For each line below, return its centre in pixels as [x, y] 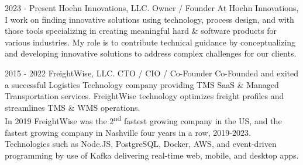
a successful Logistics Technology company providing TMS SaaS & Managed [142, 84]
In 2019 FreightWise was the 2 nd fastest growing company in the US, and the [143, 120]
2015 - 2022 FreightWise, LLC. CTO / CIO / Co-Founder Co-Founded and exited [152, 73]
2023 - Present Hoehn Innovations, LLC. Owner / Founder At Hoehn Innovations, [152, 8]
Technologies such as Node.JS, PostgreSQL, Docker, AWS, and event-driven [141, 144]
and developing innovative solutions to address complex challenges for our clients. [151, 53]
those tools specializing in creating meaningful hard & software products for [141, 31]
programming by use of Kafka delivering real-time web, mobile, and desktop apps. [152, 155]
